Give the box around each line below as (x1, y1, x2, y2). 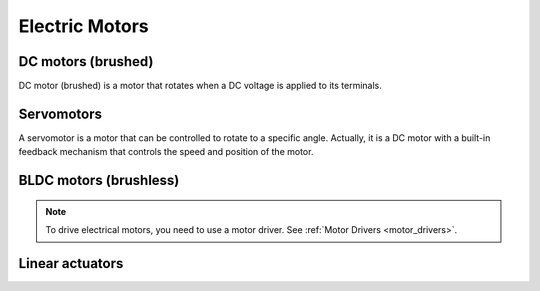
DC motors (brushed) (18, 53, 154, 70)
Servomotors (18, 105, 102, 122)
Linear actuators (18, 255, 124, 272)
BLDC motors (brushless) (18, 172, 180, 189)
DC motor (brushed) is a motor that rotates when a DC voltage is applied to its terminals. (18, 80, 382, 92)
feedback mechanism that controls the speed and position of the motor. (18, 146, 314, 158)
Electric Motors (18, 15, 149, 37)
